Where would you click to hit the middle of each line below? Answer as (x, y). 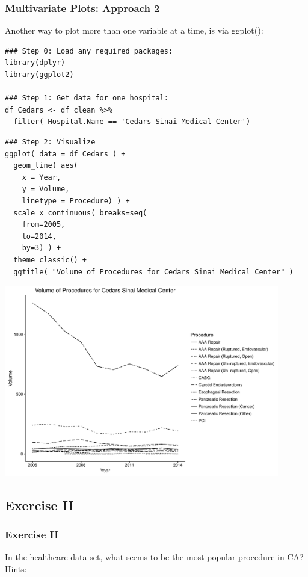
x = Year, (42, 177)
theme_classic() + (50, 260)
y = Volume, (46, 189)
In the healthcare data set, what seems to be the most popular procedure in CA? (154, 557)
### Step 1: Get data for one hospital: (87, 98)
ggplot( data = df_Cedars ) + (65, 154)
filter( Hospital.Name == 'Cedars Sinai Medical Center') (132, 122)
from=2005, (44, 225)
